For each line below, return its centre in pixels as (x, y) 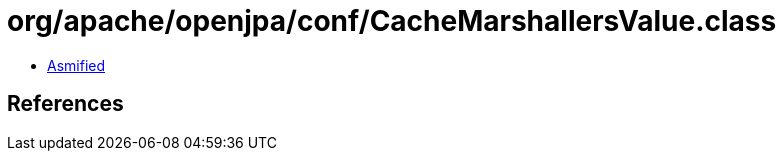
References (65, 104)
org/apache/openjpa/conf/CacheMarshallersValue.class (392, 21)
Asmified (76, 65)
